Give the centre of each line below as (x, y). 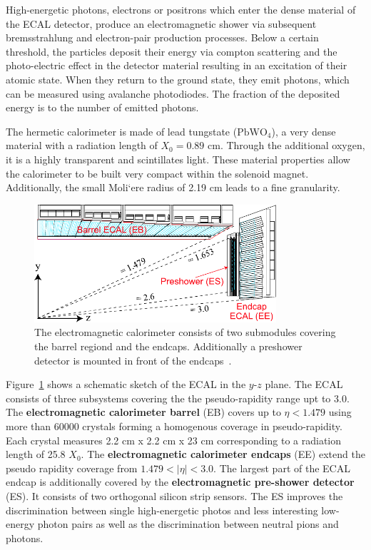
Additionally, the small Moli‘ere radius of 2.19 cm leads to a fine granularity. (173, 187)
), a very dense (304, 131)
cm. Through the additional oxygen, (286, 145)
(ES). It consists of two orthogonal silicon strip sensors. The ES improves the (174, 495)
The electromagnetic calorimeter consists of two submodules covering (185, 332)
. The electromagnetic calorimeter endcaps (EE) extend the (223, 454)
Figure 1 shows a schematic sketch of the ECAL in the (126, 384)
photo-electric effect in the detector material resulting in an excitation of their (177, 65)
